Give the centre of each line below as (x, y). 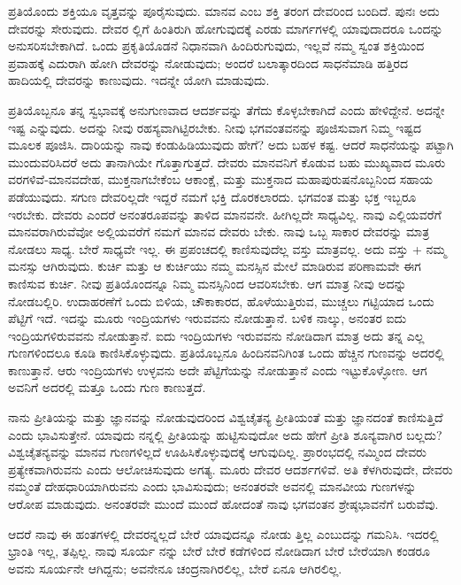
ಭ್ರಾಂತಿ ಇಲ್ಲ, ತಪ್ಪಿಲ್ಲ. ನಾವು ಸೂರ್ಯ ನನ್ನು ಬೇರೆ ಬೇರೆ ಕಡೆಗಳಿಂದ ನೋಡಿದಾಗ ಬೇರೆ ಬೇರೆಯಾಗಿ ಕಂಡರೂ (219, 551)
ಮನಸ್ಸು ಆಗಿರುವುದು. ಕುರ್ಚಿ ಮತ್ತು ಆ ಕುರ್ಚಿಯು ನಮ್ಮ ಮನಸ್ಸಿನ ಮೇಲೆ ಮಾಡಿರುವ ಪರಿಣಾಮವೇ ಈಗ (215, 266)
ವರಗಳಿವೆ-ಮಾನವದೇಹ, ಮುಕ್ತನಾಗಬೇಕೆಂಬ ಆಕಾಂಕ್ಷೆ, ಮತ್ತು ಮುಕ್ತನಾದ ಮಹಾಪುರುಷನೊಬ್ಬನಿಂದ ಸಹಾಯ (220, 179)
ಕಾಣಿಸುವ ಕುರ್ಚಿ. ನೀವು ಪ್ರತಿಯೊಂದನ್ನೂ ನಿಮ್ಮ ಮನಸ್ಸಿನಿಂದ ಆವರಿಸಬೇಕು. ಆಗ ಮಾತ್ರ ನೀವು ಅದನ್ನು (207, 283)
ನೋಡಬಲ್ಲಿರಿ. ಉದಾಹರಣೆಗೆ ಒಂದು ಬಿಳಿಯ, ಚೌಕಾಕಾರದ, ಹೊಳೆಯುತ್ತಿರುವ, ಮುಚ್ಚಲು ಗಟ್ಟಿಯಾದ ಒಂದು (221, 300)
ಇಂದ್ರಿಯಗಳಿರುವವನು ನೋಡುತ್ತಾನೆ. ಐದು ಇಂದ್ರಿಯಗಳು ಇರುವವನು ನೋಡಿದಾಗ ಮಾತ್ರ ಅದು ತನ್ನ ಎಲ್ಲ (216, 335)
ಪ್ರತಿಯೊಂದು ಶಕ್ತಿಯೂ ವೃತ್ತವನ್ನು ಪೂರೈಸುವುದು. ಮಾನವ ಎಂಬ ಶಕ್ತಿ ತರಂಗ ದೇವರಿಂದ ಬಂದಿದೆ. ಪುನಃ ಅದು (224, 11)
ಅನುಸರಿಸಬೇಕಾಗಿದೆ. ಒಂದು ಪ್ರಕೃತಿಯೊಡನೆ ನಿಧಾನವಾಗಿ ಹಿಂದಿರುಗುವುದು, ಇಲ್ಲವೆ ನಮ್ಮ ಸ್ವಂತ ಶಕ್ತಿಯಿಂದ (216, 46)
